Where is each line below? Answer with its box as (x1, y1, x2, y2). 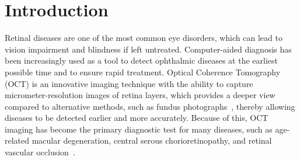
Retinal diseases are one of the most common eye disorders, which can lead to (5, 32, 282, 44)
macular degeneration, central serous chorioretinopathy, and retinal (32, 134, 272, 147)
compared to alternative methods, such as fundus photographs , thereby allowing (5, 100, 295, 112)
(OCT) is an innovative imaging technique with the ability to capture (5, 77, 253, 89)
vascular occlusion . (5, 146, 75, 158)
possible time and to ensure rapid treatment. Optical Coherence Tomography (5, 65, 281, 78)
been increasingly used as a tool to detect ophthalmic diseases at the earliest (5, 54, 278, 67)
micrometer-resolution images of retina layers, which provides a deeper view (5, 89, 275, 101)
